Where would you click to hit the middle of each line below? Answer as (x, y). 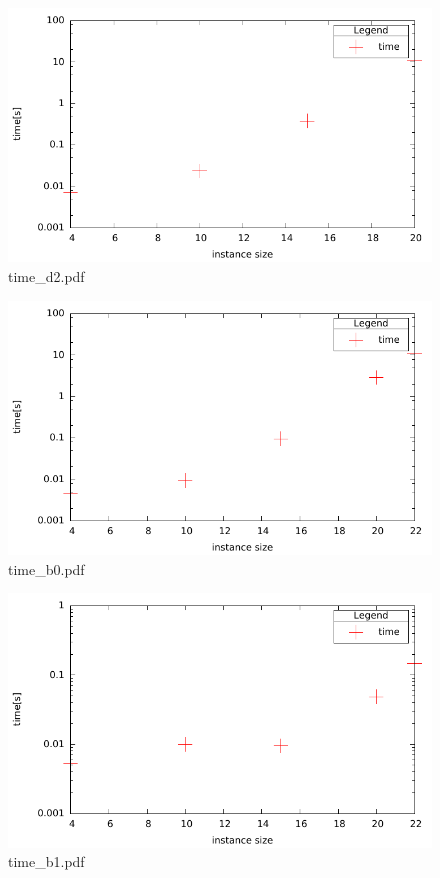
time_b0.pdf (46, 568)
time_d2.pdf (46, 275)
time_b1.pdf (46, 861)
